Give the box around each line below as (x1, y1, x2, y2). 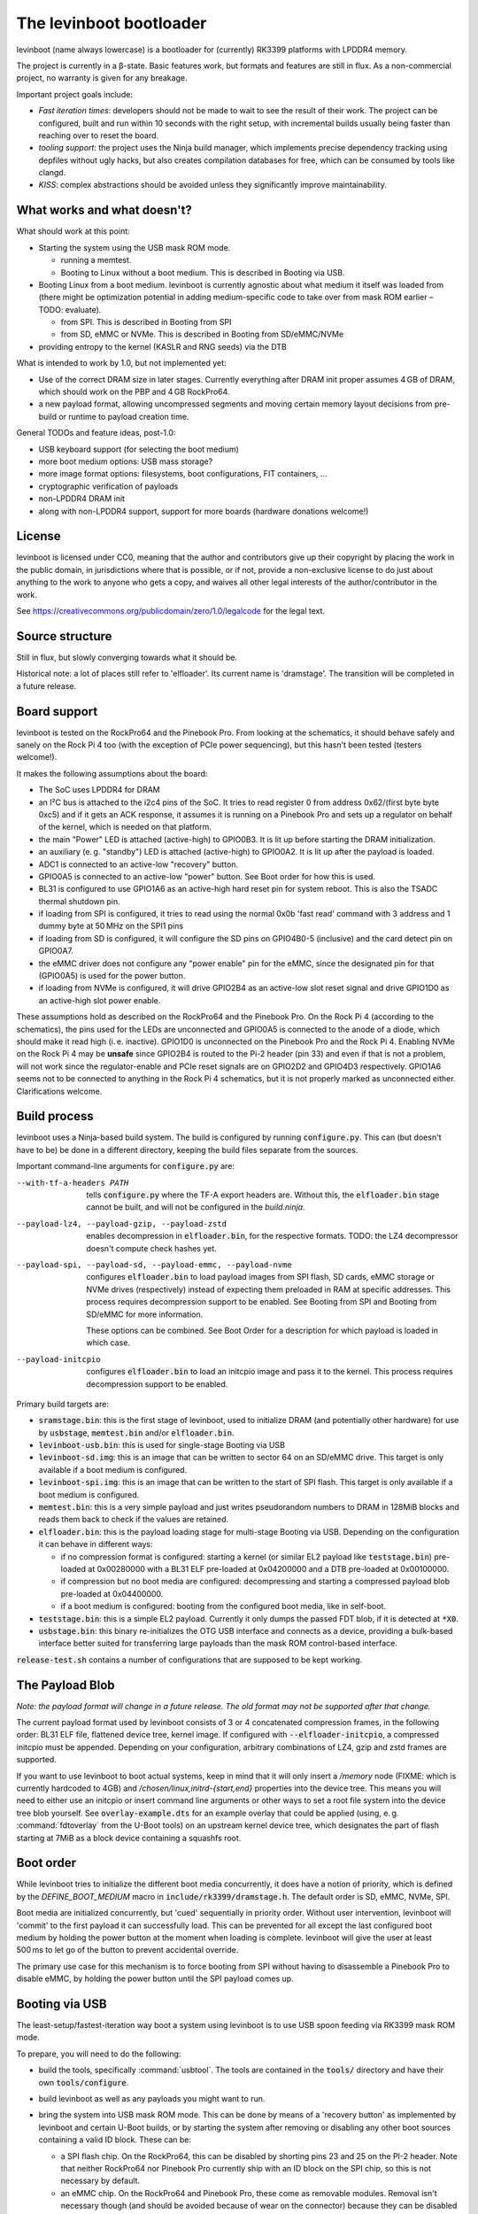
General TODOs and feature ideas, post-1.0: (16, 428, 176, 438)
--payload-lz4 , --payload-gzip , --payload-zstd (16, 1219, 227, 1228)
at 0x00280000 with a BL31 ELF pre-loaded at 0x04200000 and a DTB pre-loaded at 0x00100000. (88, 1563, 450, 1574)
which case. (86, 1337, 130, 1348)
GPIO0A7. (38, 946, 74, 956)
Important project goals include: (16, 89, 133, 99)
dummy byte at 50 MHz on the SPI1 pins (38, 921, 184, 932)
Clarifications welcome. (16, 1086, 103, 1096)
